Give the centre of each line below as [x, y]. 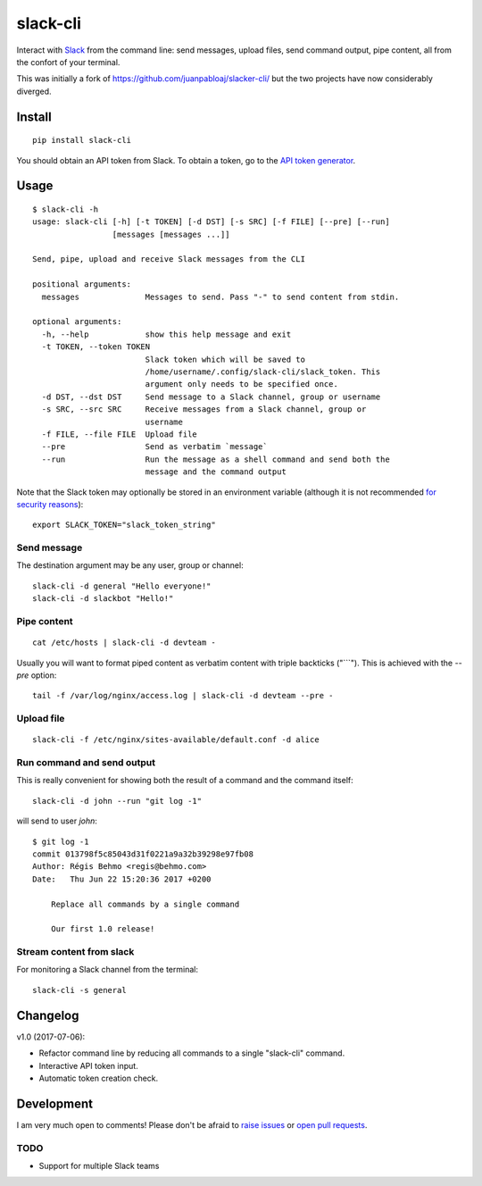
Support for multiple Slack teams [99, 1166]
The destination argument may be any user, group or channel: [130, 565]
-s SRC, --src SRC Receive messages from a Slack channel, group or [204, 409]
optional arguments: [77, 322]
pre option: [37, 675]
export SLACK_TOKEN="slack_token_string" [124, 525]
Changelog [48, 1015]
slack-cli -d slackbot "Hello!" [103, 599]
